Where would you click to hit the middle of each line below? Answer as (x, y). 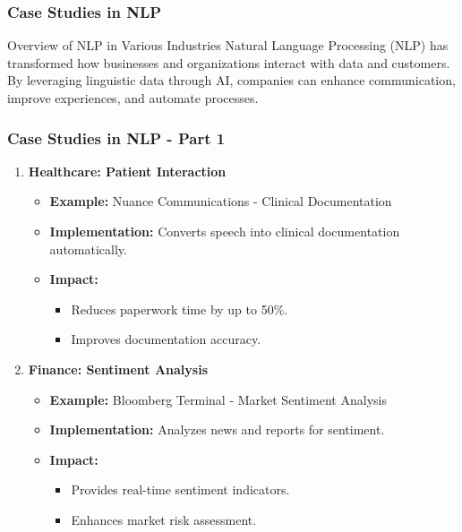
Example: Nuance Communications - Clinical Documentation (221, 201)
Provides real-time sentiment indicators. (180, 489)
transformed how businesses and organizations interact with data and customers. (229, 62)
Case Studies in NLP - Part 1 (116, 137)
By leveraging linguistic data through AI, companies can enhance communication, (231, 80)
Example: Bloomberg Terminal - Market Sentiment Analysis (218, 399)
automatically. (88, 249)
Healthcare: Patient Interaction (127, 171)
